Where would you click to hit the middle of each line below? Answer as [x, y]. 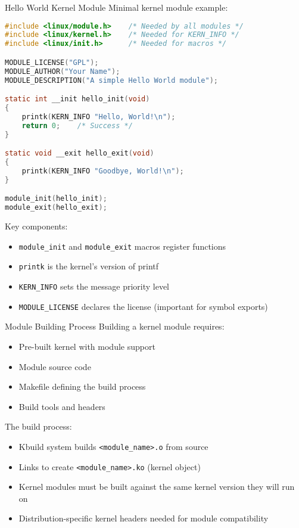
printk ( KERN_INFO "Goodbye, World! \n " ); [103, 171]
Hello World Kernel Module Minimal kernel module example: [116, 7]
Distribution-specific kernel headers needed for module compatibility [144, 518]
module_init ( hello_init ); [56, 199]
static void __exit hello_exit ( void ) [80, 153]
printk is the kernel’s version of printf [89, 266]
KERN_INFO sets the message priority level [94, 286]
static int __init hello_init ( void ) [77, 99]
